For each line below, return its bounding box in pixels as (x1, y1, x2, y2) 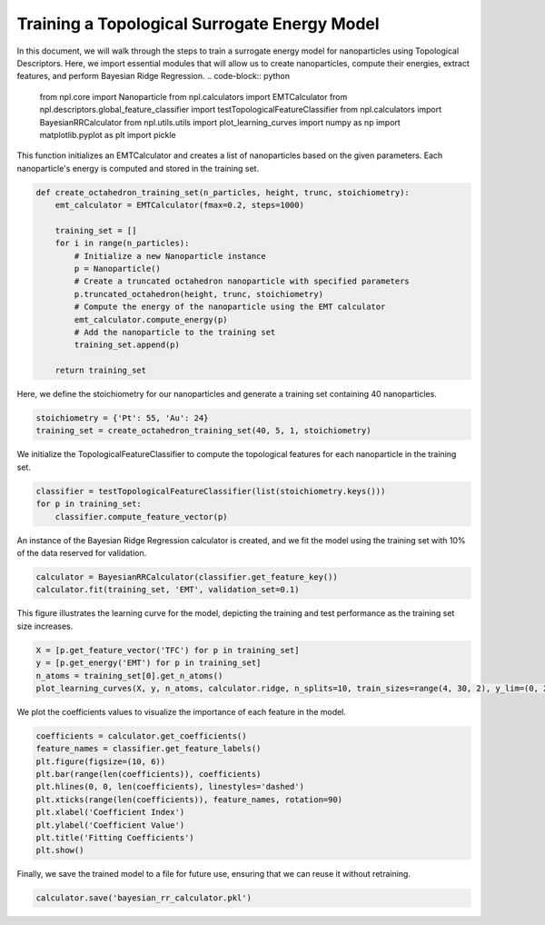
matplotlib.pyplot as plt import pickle (39, 129, 176, 140)
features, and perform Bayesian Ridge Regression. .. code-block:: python (16, 71, 291, 82)
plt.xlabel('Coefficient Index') (35, 807, 185, 818)
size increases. (16, 621, 74, 632)
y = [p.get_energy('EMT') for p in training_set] (35, 658, 262, 668)
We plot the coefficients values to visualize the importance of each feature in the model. (16, 706, 347, 717)
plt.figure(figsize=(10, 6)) (35, 756, 166, 767)
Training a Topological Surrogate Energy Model (16, 14, 381, 34)
